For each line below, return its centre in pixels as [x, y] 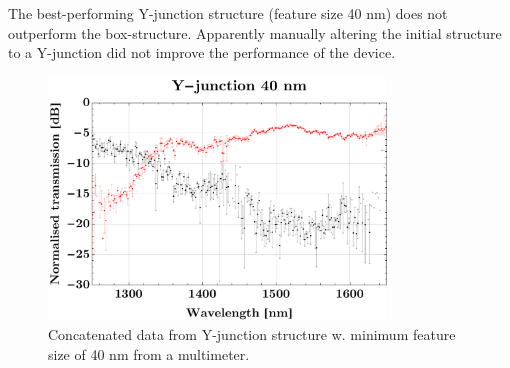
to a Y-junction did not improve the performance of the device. [202, 52]
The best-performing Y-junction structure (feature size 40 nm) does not [228, 13]
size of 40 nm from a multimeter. [149, 354]
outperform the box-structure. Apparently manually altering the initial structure [255, 32]
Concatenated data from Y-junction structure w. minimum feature [252, 334]
